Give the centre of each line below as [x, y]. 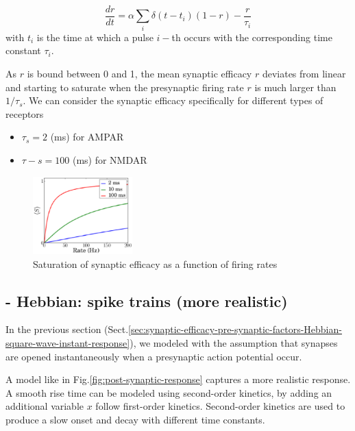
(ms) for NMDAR [110, 159]
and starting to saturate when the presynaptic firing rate [125, 87]
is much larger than [295, 87]
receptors [25, 113]
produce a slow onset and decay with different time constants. [135, 419]
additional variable [45, 406]
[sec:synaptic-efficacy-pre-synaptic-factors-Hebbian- [235, 329]
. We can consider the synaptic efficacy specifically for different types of [173, 100]
